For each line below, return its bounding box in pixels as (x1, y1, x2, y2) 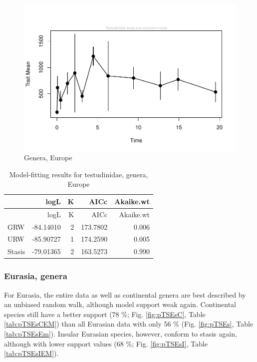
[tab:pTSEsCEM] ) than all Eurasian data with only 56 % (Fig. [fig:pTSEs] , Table (4, 319, 254, 329)
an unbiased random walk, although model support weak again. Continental (4, 299, 237, 310)
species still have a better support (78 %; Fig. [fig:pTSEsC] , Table (4, 309, 206, 319)
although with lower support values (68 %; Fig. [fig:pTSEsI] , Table (4, 338, 208, 349)
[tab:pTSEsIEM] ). (4, 348, 59, 359)
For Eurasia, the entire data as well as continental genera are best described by (4, 289, 246, 300)
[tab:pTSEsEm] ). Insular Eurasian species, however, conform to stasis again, (4, 328, 237, 339)
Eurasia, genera (4, 270, 67, 282)
